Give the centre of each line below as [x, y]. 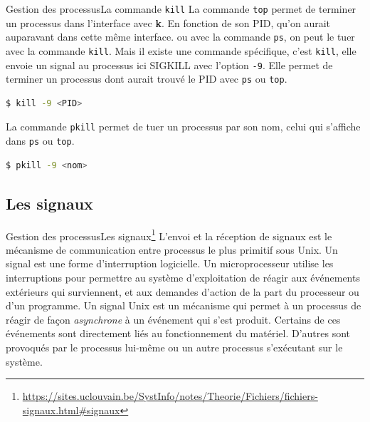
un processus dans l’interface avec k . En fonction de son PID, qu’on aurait [168, 22]
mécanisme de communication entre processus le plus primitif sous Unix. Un [172, 249]
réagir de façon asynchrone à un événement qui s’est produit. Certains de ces [173, 319]
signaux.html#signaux [71, 410]
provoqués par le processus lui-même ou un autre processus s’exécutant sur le [174, 347]
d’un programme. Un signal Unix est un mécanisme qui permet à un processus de [184, 305]
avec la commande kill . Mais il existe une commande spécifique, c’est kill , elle [181, 50]
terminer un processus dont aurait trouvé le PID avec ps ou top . [147, 79]
